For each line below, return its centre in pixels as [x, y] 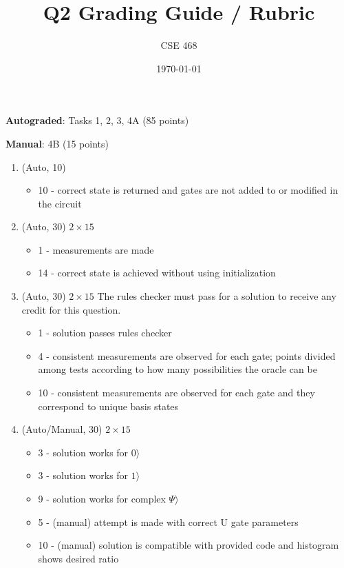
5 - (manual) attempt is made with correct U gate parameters [168, 521]
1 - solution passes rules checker [105, 333]
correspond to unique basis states [108, 406]
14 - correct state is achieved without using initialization [157, 273]
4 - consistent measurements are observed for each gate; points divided [187, 355]
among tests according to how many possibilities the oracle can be [178, 369]
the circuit [60, 203]
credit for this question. [71, 309]
